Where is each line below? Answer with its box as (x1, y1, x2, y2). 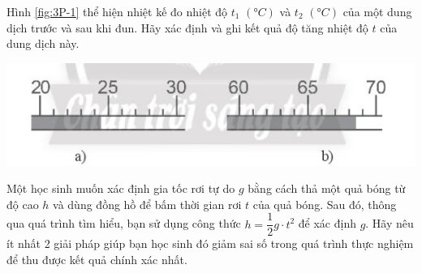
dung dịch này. (6, 35, 80, 52)
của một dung (342, 3, 412, 19)
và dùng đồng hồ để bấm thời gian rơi (53, 195, 242, 212)
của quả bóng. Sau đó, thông (252, 195, 397, 212)
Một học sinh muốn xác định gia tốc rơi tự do (6, 180, 235, 197)
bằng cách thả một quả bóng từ (248, 180, 406, 197)
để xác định (298, 215, 356, 232)
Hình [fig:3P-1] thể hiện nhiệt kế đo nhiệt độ (6, 3, 228, 19)
